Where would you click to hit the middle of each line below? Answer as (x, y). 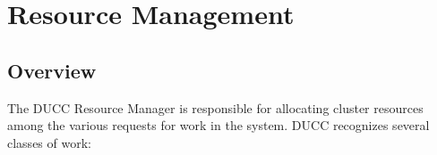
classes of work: (49, 142)
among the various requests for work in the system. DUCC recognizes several (218, 125)
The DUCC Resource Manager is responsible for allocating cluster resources (215, 107)
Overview (52, 70)
